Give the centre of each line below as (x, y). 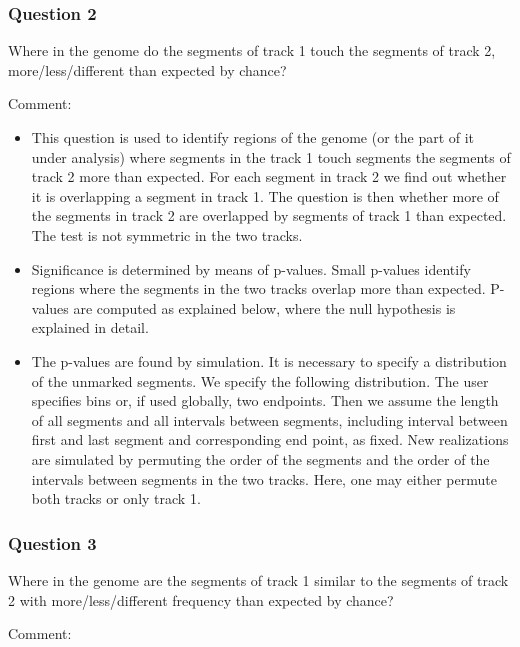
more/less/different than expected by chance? (147, 69)
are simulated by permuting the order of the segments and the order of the (260, 458)
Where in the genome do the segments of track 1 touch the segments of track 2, (252, 50)
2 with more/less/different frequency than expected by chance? (201, 599)
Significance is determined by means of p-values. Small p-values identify (251, 268)
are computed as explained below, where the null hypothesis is (264, 307)
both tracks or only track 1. (116, 498)
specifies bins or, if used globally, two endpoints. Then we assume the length (265, 400)
